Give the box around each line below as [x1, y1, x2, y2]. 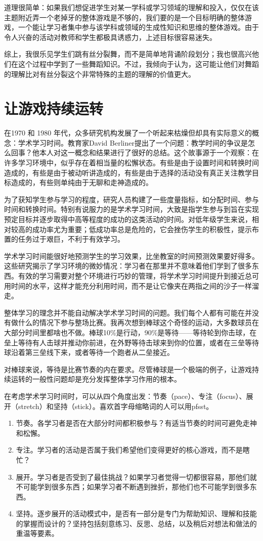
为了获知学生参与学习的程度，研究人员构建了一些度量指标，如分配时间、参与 [4, 194, 259, 204]
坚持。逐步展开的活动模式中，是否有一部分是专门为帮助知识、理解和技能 [16, 508, 257, 519]
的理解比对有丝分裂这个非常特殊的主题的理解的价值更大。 [4, 68, 195, 79]
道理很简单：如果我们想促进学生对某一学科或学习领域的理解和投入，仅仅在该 [4, 2, 259, 12]
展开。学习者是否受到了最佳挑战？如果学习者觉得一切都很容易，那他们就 [16, 471, 257, 482]
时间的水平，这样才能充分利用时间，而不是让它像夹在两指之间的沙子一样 [11, 280, 252, 291]
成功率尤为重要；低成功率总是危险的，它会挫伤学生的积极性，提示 [32, 223, 252, 234]
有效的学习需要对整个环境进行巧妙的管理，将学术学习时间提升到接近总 [18, 270, 252, 281]
